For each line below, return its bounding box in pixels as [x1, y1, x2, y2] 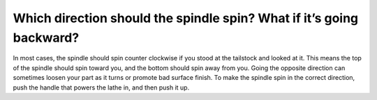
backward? [13, 30, 80, 45]
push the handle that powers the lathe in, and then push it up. [13, 83, 190, 92]
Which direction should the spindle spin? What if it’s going [13, 10, 359, 26]
